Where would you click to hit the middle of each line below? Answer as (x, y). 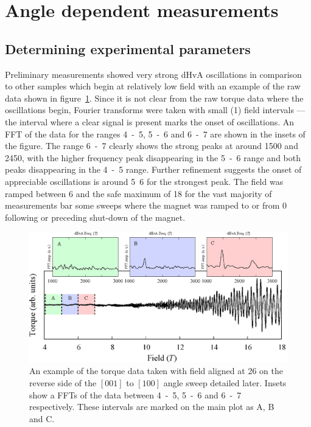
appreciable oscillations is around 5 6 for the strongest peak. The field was (144, 181)
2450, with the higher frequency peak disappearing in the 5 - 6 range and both (153, 157)
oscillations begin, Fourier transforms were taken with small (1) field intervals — (155, 110)
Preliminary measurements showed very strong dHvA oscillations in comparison (153, 74)
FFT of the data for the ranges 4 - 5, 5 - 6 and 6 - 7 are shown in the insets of (155, 134)
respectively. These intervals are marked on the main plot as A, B (152, 407)
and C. (42, 418)
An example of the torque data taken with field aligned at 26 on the (156, 371)
